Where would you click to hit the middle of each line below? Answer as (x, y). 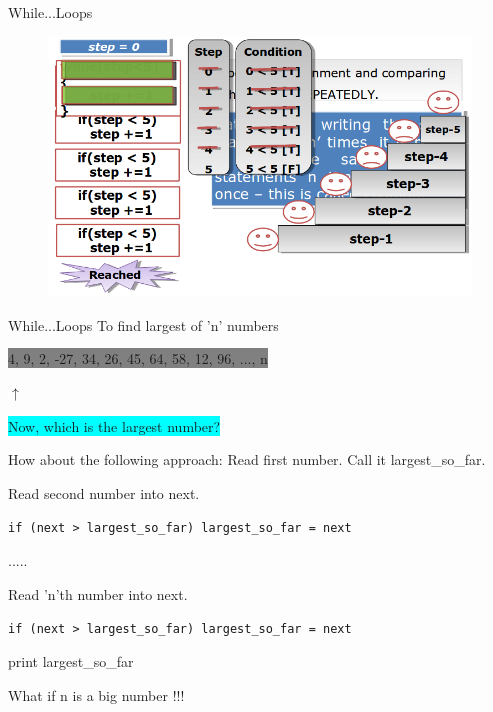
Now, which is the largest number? (114, 425)
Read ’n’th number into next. (98, 593)
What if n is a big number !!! (96, 694)
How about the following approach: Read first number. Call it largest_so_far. (247, 459)
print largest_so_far (71, 660)
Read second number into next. (104, 492)
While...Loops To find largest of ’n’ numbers (143, 324)
